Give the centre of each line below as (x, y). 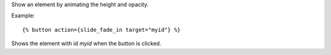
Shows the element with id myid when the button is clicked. (86, 43)
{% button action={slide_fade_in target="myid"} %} (101, 30)
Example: (23, 16)
